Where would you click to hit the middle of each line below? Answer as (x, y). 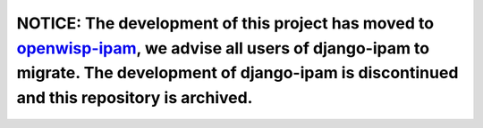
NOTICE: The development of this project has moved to (225, 23)
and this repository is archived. (135, 98)
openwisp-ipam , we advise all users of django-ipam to (223, 48)
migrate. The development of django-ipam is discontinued (237, 73)
